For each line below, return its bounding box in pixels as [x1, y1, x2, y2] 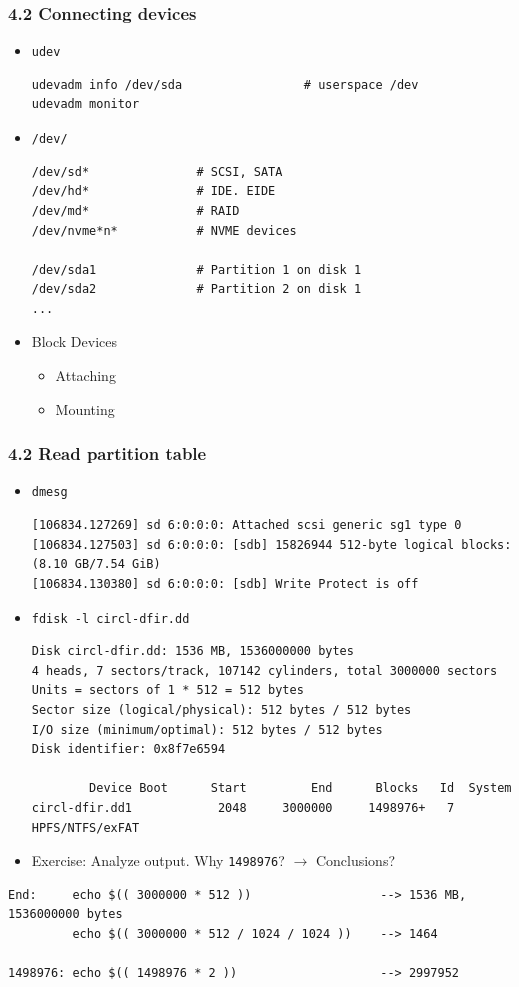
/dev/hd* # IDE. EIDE [31, 184, 276, 199]
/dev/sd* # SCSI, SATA [31, 164, 283, 179]
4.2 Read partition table [8, 441, 207, 466]
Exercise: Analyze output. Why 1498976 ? [31, 850, 285, 871]
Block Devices [31, 331, 118, 352]
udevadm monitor [31, 97, 140, 112]
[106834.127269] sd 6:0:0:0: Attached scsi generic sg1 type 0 [31, 518, 462, 533]
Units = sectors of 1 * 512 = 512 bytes [31, 683, 304, 698]
